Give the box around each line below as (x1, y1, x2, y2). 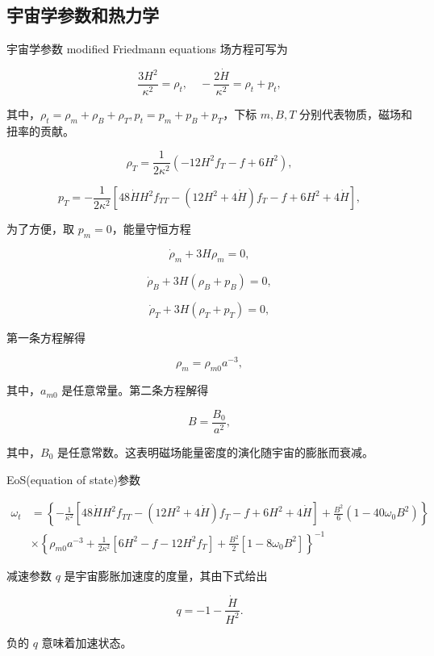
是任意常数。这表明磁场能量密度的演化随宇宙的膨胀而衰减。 (56, 443, 373, 460)
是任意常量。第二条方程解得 (61, 382, 209, 399)
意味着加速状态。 (41, 633, 132, 650)
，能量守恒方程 (111, 220, 191, 236)
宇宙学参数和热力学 (6, 2, 159, 27)
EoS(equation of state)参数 (6, 470, 140, 487)
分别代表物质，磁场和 (299, 106, 413, 123)
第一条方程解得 (6, 328, 86, 345)
